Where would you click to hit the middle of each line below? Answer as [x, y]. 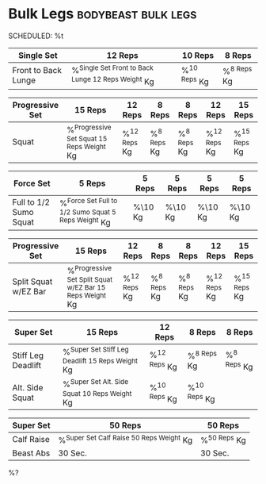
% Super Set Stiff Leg [95, 351]
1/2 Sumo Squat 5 [87, 212]
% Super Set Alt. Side [95, 384]
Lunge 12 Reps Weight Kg [112, 81]
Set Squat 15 [87, 138]
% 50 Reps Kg [224, 439]
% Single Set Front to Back [112, 69]
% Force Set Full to [88, 202]
